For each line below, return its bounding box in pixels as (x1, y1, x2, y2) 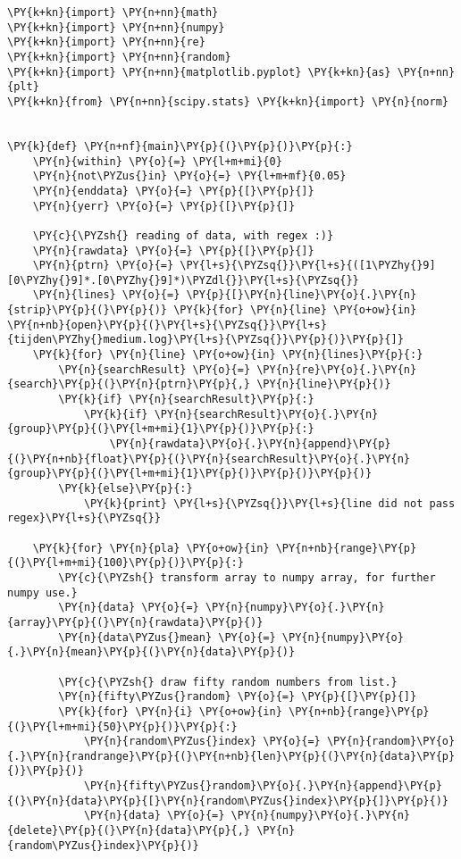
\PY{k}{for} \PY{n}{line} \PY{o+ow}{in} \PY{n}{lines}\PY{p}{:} (32, 348, 423, 362)
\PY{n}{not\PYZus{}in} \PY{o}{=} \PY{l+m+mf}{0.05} (32, 170, 347, 183)
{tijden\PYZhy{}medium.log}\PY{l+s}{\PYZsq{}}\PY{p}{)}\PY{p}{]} (7, 333, 404, 346)
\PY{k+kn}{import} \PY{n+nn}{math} (7, 6, 219, 19)
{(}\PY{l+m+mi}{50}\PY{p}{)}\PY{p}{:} (7, 720, 238, 733)
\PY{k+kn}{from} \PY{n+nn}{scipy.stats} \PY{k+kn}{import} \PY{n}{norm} (7, 95, 448, 108)
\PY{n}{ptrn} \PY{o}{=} (32, 259, 174, 272)
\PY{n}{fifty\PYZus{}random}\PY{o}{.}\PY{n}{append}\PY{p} (83, 780, 442, 793)
